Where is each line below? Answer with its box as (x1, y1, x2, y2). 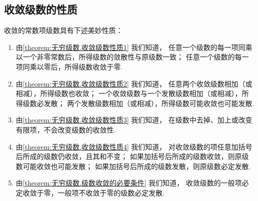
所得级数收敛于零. (64, 61, 123, 71)
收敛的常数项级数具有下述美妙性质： (4, 25, 123, 35)
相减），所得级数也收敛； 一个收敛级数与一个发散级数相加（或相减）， (15, 88, 242, 98)
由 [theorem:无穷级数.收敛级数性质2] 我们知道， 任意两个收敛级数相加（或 (15, 78, 253, 88)
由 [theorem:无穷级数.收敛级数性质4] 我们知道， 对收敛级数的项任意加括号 (15, 141, 253, 151)
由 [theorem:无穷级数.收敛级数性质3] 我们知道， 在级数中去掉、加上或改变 (15, 114, 253, 125)
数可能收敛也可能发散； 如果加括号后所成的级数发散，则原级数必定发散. (15, 160, 251, 171)
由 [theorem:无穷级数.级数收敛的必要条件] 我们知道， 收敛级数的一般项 (15, 177, 242, 188)
